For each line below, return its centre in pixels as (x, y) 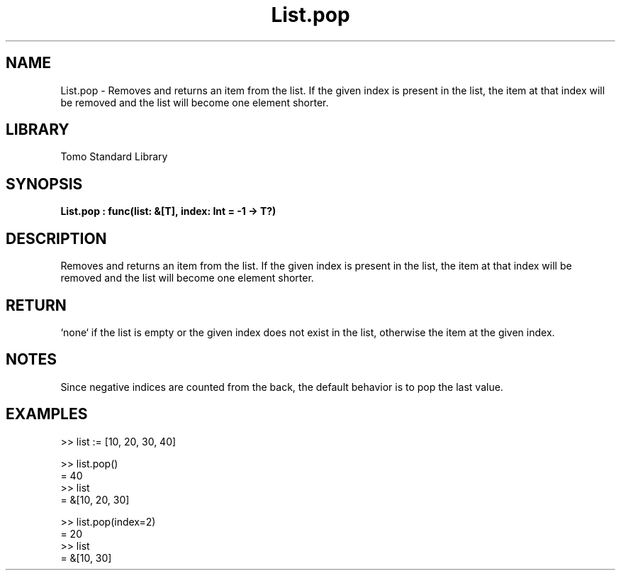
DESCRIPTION (56, 238)
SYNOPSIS (44, 184)
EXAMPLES (47, 414)
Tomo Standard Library (114, 157)
